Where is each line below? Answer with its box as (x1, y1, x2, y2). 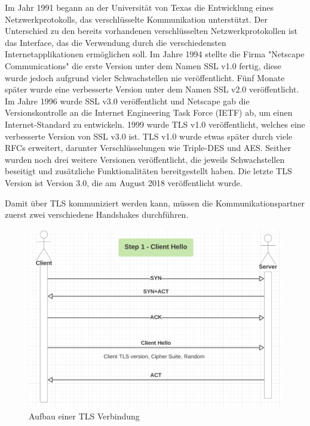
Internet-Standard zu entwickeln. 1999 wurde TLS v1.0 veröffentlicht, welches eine (5, 118, 305, 130)
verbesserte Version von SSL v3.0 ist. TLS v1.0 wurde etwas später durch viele (5, 129, 293, 142)
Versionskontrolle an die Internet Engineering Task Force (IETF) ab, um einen (5, 106, 293, 119)
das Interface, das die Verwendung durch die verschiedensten (5, 36, 226, 48)
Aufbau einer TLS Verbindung (29, 410, 140, 422)
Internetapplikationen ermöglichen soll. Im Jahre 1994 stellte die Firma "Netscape (5, 48, 305, 60)
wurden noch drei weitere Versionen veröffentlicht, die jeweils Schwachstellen (5, 153, 285, 165)
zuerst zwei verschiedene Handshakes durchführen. (5, 208, 189, 221)
